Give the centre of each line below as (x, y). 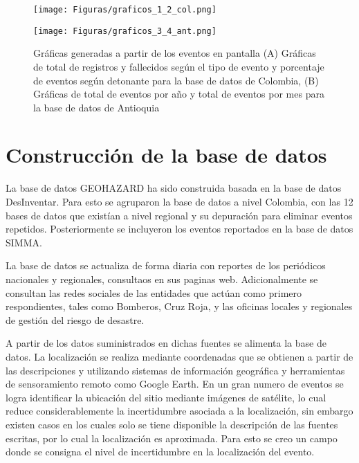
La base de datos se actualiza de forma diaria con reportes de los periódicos (166, 265)
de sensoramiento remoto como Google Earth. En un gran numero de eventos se (175, 384)
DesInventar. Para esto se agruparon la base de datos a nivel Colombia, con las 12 (179, 201)
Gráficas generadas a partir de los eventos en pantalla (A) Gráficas (175, 53)
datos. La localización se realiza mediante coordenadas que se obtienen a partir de (179, 356)
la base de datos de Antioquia (96, 107)
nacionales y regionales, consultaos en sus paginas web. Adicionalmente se (162, 279)
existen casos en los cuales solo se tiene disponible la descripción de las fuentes (172, 424)
